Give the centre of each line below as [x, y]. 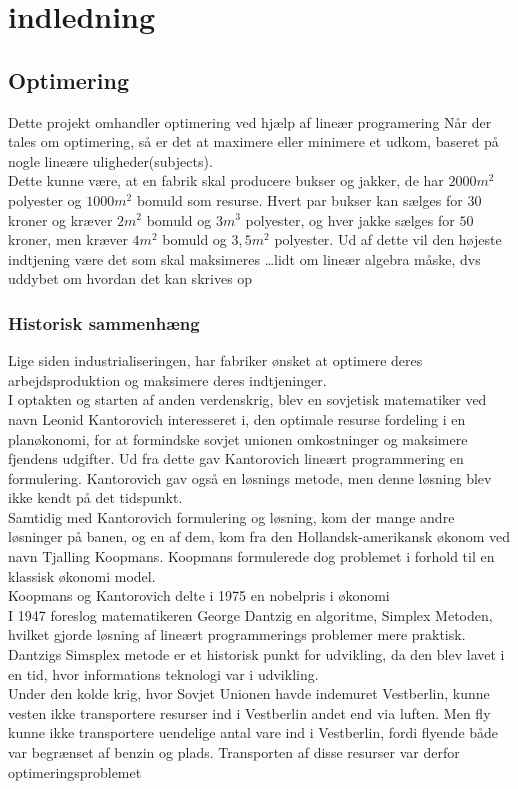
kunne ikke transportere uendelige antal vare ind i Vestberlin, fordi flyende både [253, 732]
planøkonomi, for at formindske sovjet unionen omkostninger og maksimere [238, 438]
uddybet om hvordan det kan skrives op [130, 278]
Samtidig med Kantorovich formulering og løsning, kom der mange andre [231, 516]
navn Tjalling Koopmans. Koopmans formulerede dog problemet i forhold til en [251, 556]
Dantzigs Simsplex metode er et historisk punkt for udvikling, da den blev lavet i [256, 654]
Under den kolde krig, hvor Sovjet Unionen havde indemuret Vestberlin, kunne [249, 693]
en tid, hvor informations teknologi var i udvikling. [163, 673]
